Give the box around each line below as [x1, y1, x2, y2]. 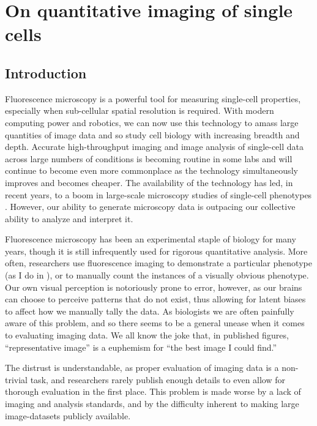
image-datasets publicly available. [5, 409, 131, 422]
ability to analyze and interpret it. [5, 212, 133, 225]
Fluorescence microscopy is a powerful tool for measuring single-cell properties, [5, 92, 301, 105]
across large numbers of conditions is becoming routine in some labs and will [5, 152, 293, 165]
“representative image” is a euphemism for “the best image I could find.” [5, 340, 277, 353]
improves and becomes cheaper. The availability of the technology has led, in [5, 176, 293, 189]
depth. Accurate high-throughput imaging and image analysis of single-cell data [5, 140, 304, 153]
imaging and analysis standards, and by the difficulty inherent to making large [5, 397, 299, 410]
